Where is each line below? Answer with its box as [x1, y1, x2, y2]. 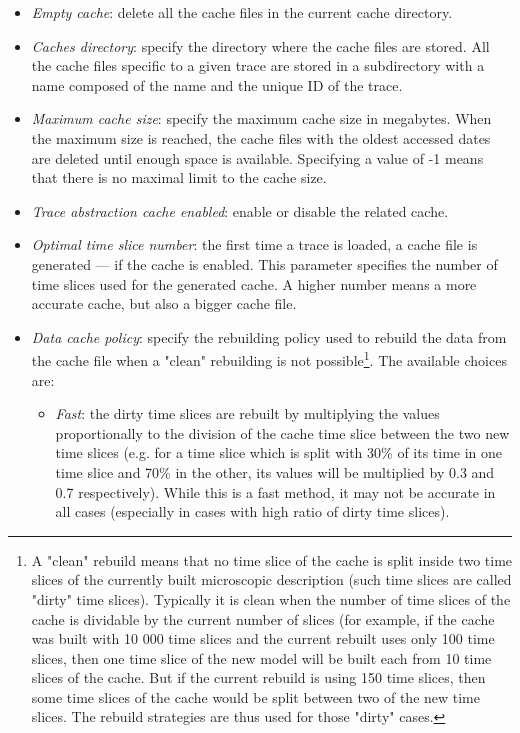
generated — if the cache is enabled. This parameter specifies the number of [31, 253, 498, 274]
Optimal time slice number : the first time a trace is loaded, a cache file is [31, 234, 478, 255]
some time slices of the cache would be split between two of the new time [31, 686, 480, 707]
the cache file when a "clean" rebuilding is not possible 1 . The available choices [31, 347, 507, 370]
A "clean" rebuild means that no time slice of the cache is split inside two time [31, 549, 513, 570]
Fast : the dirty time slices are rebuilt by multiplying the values [55, 403, 440, 424]
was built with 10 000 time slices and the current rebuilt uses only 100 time [31, 628, 495, 649]
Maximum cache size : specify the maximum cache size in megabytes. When [31, 108, 492, 129]
